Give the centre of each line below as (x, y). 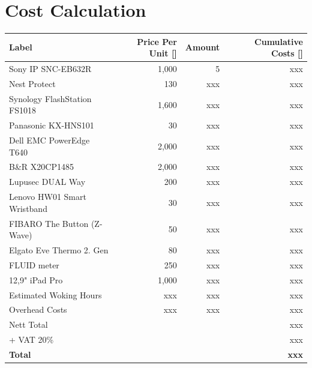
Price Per (157, 41)
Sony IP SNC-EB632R (50, 69)
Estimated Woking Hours (55, 294)
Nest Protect (32, 83)
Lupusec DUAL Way (47, 182)
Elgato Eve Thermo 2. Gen (59, 250)
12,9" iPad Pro (36, 279)
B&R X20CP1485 (41, 167)
